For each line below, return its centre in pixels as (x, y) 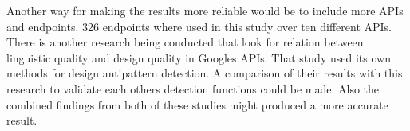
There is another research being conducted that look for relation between (185, 42)
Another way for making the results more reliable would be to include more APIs (205, 10)
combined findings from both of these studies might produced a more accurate (197, 104)
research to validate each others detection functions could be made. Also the (193, 88)
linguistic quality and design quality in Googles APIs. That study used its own (199, 57)
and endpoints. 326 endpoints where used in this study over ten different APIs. (199, 26)
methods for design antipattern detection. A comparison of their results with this (205, 73)
